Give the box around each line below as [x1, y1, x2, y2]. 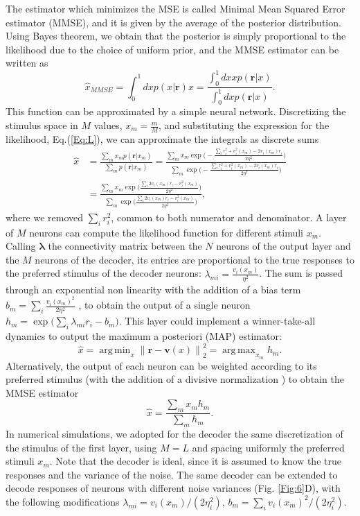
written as [6, 55, 48, 70]
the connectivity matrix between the [48, 239, 202, 253]
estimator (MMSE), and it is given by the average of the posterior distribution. [6, 15, 341, 29]
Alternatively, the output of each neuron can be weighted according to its [6, 358, 317, 372]
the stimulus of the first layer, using [6, 440, 157, 454]
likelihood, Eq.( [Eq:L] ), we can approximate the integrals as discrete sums [6, 131, 319, 146]
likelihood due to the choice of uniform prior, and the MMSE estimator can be [6, 42, 339, 56]
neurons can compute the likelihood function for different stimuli [29, 225, 304, 239]
